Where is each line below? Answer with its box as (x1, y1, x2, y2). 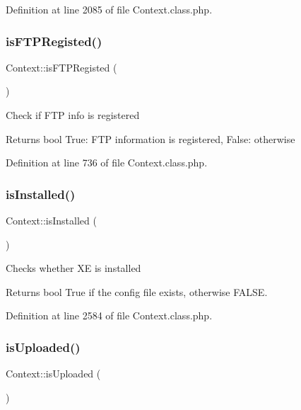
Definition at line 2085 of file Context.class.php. (6, 2, 213, 16)
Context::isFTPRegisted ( (6, 59, 117, 74)
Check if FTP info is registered (6, 108, 140, 122)
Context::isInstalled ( (6, 213, 97, 227)
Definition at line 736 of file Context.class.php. (6, 155, 208, 170)
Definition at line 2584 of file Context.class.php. (6, 308, 213, 323)
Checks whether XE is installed (6, 261, 141, 275)
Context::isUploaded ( (6, 366, 101, 381)
